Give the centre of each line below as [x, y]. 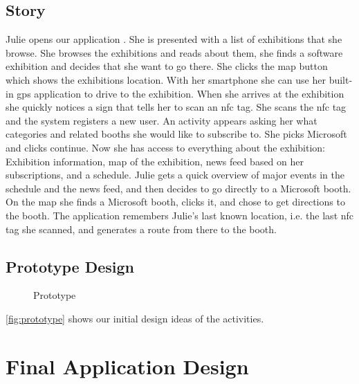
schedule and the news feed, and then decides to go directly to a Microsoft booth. [178, 188]
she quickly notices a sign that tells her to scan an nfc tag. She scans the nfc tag [176, 107]
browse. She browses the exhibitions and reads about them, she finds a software [174, 52]
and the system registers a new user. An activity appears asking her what [162, 120]
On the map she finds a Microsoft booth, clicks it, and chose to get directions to [175, 202]
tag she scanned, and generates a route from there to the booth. [141, 229]
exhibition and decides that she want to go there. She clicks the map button [167, 66]
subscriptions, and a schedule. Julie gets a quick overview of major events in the [175, 175]
